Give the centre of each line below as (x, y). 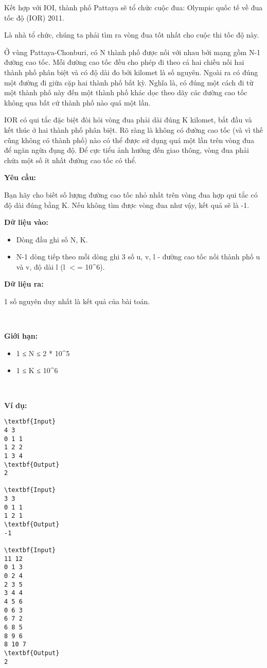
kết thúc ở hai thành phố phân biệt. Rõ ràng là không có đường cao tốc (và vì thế (134, 129)
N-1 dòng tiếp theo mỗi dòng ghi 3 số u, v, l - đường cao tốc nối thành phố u (138, 257)
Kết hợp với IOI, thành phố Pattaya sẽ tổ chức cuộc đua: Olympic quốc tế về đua (133, 7)
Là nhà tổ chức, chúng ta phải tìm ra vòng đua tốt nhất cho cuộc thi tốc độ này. (132, 35)
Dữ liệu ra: (24, 284)
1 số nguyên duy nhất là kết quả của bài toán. (77, 301)
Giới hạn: (21, 336)
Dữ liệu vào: (26, 222)
